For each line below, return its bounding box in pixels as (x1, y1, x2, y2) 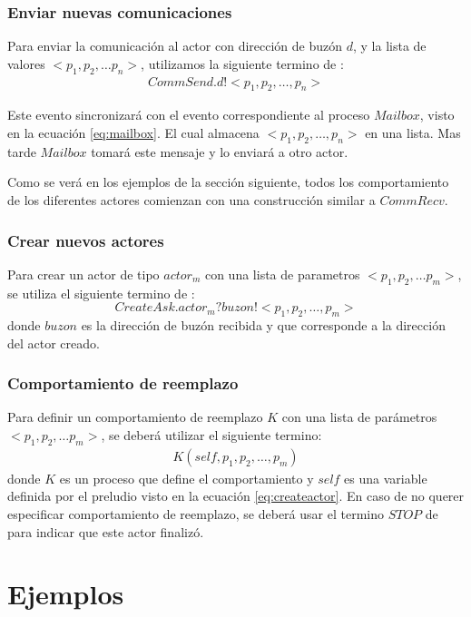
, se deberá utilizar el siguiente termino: (101, 426, 322, 445)
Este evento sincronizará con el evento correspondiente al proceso (7, 105, 370, 124)
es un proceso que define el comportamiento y (59, 468, 314, 487)
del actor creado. (7, 333, 100, 352)
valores (7, 54, 45, 73)
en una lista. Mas (365, 123, 461, 142)
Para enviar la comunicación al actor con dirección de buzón (7, 36, 343, 55)
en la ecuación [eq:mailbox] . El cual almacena (7, 123, 260, 142)
